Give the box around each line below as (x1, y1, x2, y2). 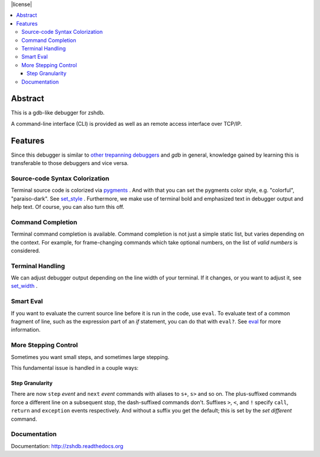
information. (11, 326, 41, 334)
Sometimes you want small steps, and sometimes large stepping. (11, 353, 169, 360)
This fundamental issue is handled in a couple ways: (11, 364, 139, 371)
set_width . (11, 283, 38, 290)
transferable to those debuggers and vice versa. (11, 160, 129, 167)
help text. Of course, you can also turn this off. (11, 204, 124, 211)
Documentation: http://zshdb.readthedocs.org (11, 442, 124, 449)
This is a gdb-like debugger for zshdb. (11, 109, 105, 116)
